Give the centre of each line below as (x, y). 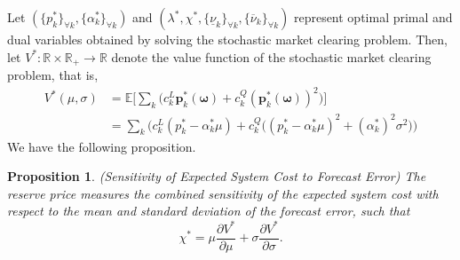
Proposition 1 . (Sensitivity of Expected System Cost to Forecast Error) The (217, 176)
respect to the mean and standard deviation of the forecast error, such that (209, 211)
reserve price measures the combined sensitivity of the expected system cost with (223, 193)
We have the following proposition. (102, 146)
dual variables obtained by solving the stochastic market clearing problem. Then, (227, 39)
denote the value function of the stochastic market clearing (271, 56)
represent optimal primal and (373, 17)
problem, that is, (53, 75)
